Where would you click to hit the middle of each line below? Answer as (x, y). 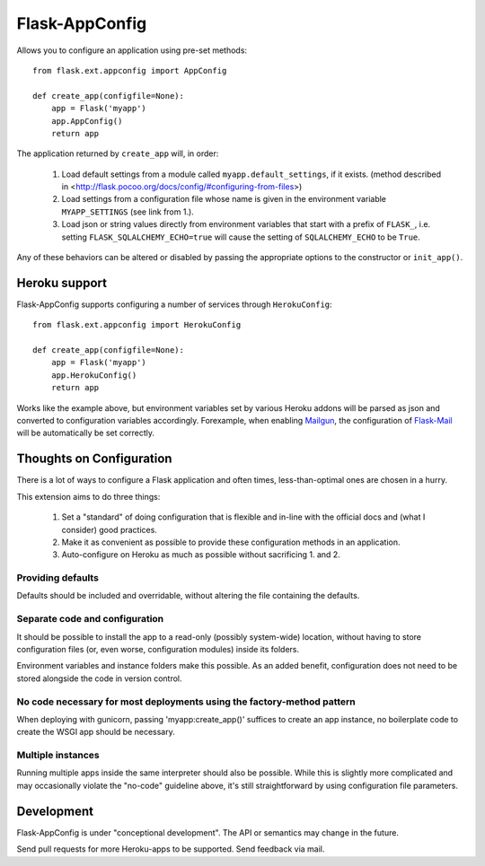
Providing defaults (57, 578)
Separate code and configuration (90, 619)
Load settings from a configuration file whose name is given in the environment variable (224, 199)
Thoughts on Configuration (94, 459)
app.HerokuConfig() (94, 375)
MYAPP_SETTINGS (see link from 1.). (128, 212)
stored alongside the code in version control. (100, 678)
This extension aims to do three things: (88, 496)
